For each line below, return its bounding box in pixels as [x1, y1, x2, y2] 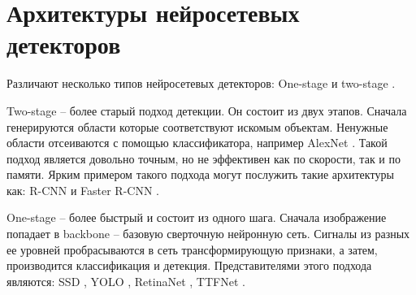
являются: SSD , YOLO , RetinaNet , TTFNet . [6, 272, 245, 289]
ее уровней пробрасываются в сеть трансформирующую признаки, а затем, [6, 241, 378, 258]
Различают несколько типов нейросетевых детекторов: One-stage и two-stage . [6, 75, 396, 92]
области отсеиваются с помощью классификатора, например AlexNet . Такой [6, 134, 388, 151]
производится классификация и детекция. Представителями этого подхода [6, 257, 372, 274]
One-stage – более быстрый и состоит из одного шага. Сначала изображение [6, 209, 387, 226]
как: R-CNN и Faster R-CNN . [6, 181, 159, 198]
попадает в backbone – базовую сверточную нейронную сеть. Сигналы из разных [6, 225, 410, 242]
